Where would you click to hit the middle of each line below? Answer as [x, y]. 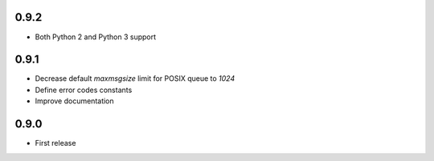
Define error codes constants [84, 90]
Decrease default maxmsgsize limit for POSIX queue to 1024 [135, 78]
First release [55, 143]
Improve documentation [74, 101]
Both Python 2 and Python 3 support [96, 37]
